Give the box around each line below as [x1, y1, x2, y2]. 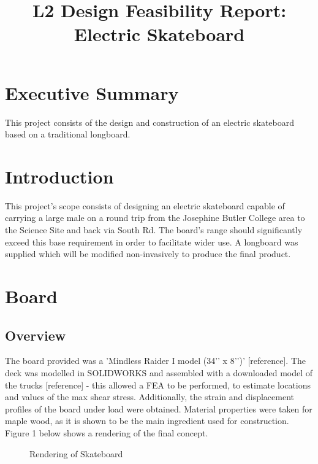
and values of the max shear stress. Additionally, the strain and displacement [5, 390, 294, 403]
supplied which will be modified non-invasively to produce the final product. [5, 247, 291, 260]
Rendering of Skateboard [29, 447, 123, 460]
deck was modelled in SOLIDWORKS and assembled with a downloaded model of [5, 366, 313, 379]
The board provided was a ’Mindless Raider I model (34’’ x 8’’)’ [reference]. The [5, 354, 306, 367]
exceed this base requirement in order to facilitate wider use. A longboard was [5, 235, 298, 248]
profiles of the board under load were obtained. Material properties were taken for [5, 402, 312, 415]
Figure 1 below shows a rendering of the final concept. [5, 426, 208, 439]
